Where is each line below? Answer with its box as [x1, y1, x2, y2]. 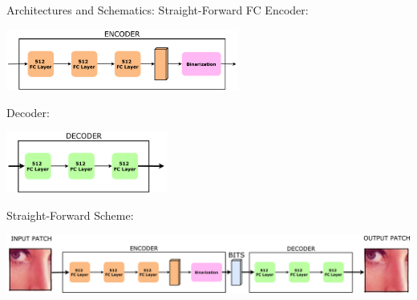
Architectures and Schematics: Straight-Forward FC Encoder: [6, 2, 309, 18]
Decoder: [6, 103, 50, 120]
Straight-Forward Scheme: [6, 206, 134, 223]
